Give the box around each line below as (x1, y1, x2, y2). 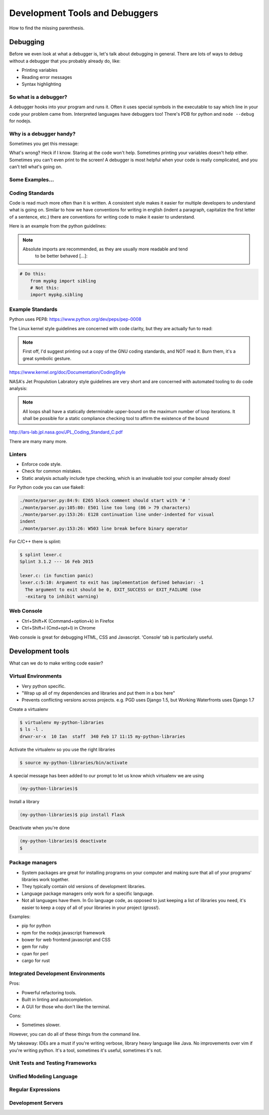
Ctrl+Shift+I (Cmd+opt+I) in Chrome (21, 625, 96, 631)
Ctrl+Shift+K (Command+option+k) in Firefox (21, 618, 114, 624)
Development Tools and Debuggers (9, 7, 159, 18)
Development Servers (9, 1099, 63, 1106)
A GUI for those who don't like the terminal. (21, 1003, 111, 1010)
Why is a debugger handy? (9, 130, 76, 137)
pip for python (21, 923, 51, 929)
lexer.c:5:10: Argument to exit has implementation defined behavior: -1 (19, 580, 204, 586)
